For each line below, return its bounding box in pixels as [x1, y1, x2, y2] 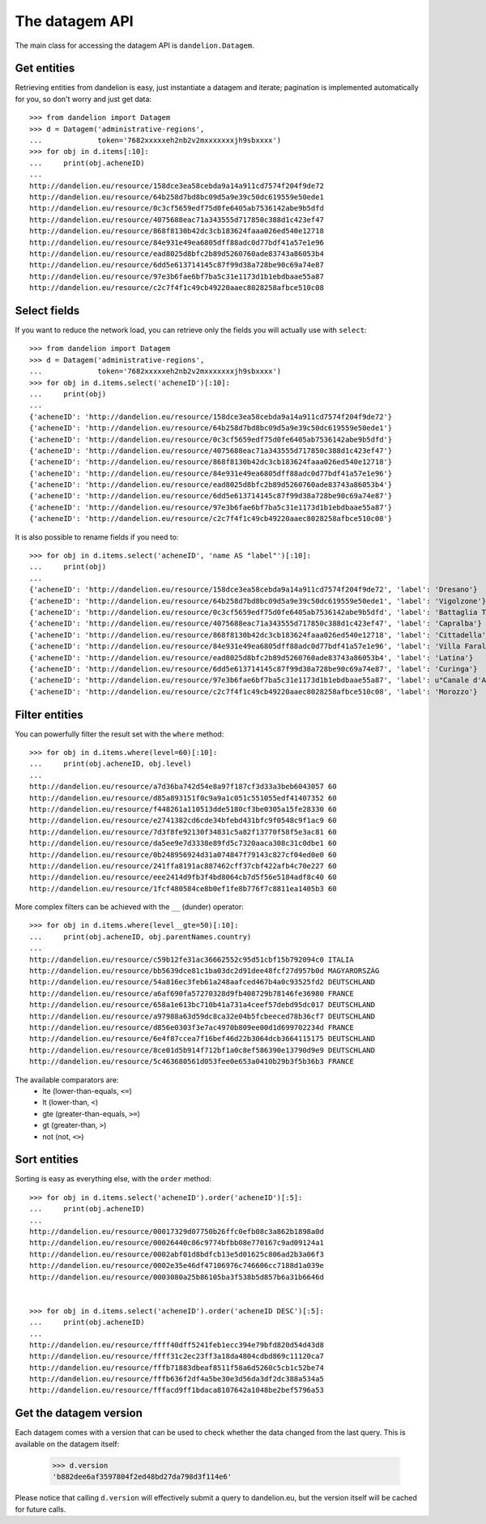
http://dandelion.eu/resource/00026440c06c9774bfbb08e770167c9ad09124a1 [29, 1238, 324, 1248]
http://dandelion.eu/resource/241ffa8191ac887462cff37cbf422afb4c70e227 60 [29, 861, 337, 870]
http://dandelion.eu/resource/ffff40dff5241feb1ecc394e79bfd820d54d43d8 [29, 1340, 324, 1349]
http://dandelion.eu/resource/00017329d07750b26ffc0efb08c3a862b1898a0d [29, 1227, 324, 1236]
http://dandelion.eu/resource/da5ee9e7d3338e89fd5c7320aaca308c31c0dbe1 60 [29, 839, 337, 848]
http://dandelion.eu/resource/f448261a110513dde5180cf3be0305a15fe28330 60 [29, 805, 337, 813]
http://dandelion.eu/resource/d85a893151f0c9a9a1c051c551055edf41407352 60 [29, 793, 337, 802]
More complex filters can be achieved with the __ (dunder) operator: [15, 902, 245, 911]
